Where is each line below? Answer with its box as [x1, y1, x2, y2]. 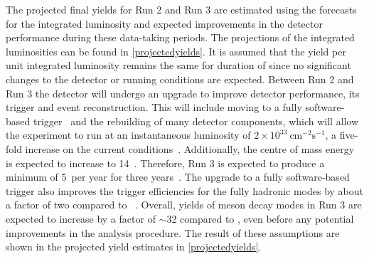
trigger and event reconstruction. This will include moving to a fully [6, 100, 302, 115]
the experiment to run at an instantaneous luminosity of [6, 127, 251, 142]
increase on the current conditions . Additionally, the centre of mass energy [25, 141, 355, 156]
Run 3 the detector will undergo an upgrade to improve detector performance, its [6, 85, 360, 100]
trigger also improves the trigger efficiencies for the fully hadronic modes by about [6, 183, 364, 198]
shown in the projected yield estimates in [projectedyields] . [6, 239, 262, 254]
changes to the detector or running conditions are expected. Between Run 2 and [6, 71, 354, 86]
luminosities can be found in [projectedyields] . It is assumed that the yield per [6, 43, 346, 58]
